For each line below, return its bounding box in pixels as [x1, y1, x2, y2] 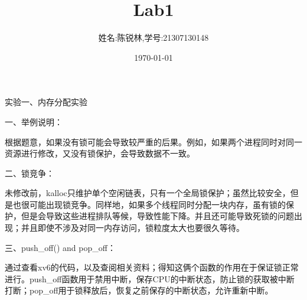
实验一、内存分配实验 [5, 96, 87, 108]
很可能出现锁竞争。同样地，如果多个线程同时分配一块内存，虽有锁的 [21, 198, 286, 210]
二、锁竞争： [5, 167, 54, 179]
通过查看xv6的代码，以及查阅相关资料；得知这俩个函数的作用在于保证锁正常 [5, 261, 299, 273]
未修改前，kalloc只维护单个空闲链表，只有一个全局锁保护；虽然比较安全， [5, 187, 290, 199]
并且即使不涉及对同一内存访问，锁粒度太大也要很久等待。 [21, 221, 244, 234]
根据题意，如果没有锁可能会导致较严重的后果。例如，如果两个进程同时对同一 [5, 135, 302, 148]
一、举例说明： [5, 115, 63, 128]
